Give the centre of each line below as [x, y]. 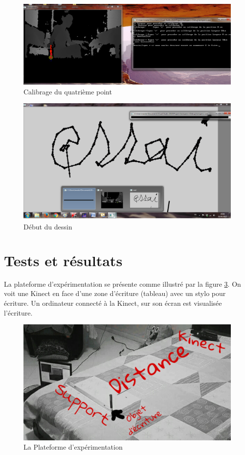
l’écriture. [18, 312]
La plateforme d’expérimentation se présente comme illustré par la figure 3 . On [122, 284]
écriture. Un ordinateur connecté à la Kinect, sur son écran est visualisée [113, 303]
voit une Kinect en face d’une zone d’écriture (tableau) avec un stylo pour [115, 293]
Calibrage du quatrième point [68, 91]
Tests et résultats [63, 260]
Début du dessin [48, 227]
